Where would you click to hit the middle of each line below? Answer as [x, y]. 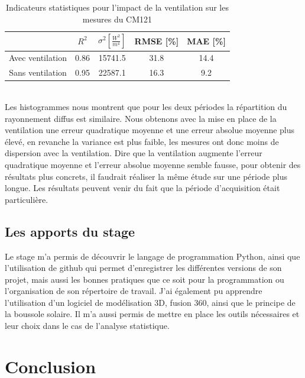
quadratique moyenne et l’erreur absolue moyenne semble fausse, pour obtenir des [153, 164]
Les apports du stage [70, 231]
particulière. [27, 199]
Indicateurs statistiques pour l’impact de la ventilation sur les [117, 7]
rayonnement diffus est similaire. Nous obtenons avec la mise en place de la [141, 118]
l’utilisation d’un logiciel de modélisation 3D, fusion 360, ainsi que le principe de [150, 302]
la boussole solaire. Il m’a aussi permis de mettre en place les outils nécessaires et [152, 314]
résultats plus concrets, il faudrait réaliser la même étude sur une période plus [146, 176]
